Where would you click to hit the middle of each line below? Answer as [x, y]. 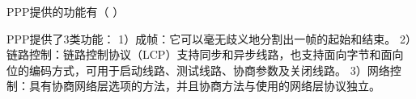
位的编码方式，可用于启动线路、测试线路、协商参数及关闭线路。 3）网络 [198, 70]
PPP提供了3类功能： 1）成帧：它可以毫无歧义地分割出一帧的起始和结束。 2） [209, 38]
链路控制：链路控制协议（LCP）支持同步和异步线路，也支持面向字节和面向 [205, 54]
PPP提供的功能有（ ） [66, 11]
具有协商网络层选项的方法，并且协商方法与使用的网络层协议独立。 [204, 86]
